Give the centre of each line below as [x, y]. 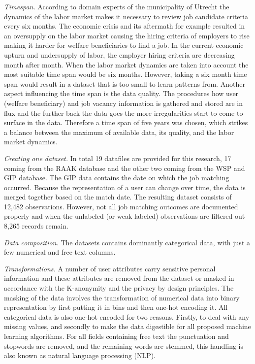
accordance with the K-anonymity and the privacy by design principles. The [119, 288]
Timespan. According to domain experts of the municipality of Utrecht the [117, 6]
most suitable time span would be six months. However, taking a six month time [126, 74]
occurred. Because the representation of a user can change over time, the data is [125, 187]
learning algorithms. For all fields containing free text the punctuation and [116, 336]
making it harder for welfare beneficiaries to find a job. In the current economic [124, 45]
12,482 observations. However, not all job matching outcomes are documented [121, 206]
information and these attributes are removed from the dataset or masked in [119, 278]
